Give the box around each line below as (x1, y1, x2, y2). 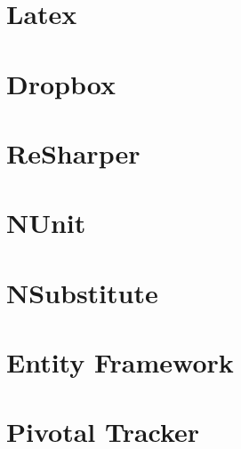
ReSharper (6, 134, 141, 171)
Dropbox (6, 65, 116, 101)
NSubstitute (6, 274, 158, 310)
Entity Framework (6, 344, 234, 381)
